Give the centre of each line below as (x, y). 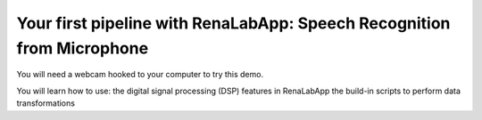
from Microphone (83, 48)
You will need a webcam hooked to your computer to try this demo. (140, 75)
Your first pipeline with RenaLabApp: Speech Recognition (233, 23)
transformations (46, 103)
